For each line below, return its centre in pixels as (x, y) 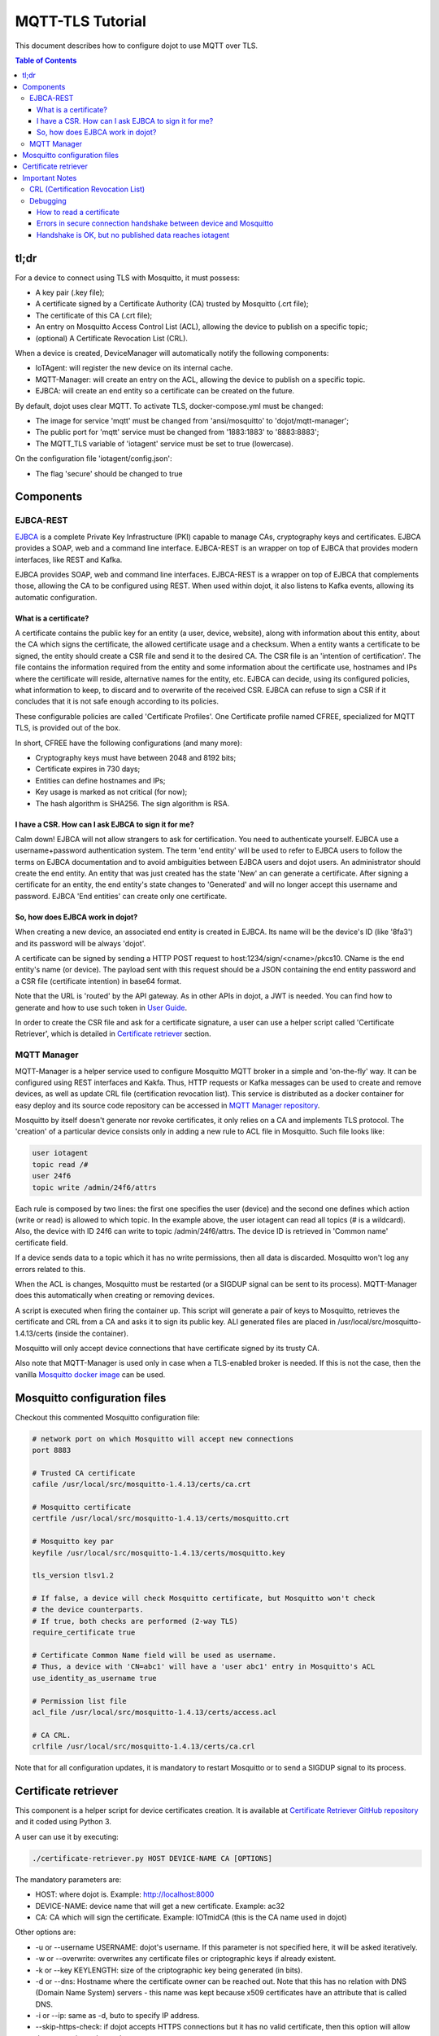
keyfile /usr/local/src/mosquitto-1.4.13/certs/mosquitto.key (159, 1553)
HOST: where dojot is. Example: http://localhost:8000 (125, 1894)
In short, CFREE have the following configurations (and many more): (129, 743)
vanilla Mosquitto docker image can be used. (90, 1374)
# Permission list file (80, 1701)
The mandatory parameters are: (68, 1879)
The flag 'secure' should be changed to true (109, 473)
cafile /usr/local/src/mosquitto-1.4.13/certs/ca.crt (141, 1485)
